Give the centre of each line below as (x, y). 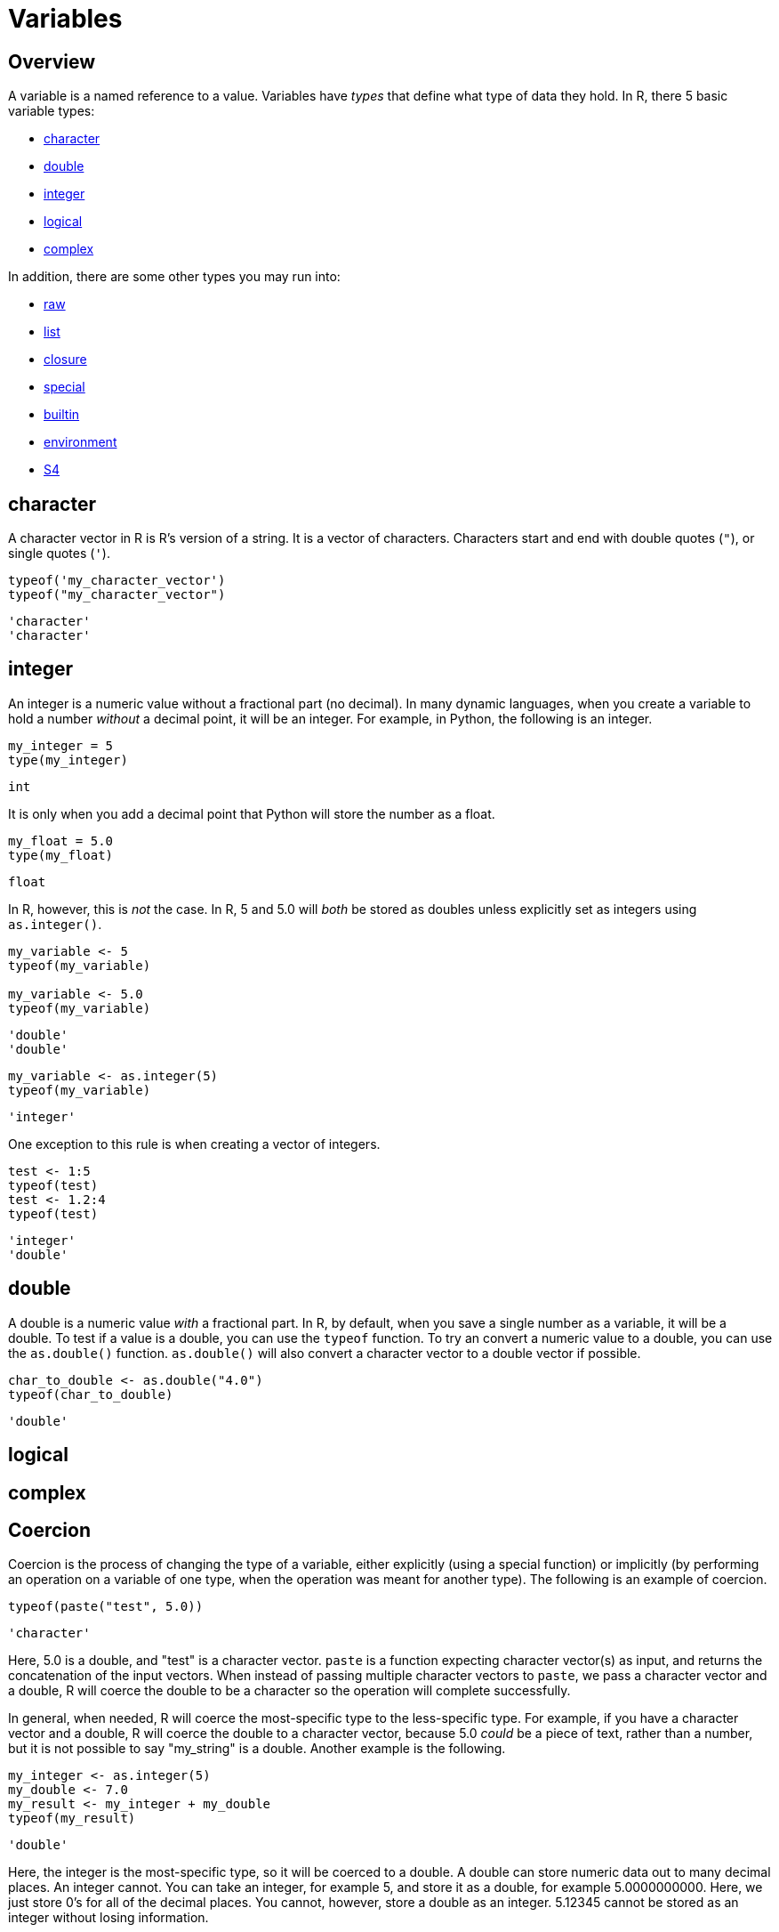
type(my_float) (61, 855)
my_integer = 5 (61, 745)
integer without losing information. (108, 1918)
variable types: (52, 111)
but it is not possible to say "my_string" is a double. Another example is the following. (257, 1749)
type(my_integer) (68, 760)
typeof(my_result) (72, 1819)
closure (65, 360)
